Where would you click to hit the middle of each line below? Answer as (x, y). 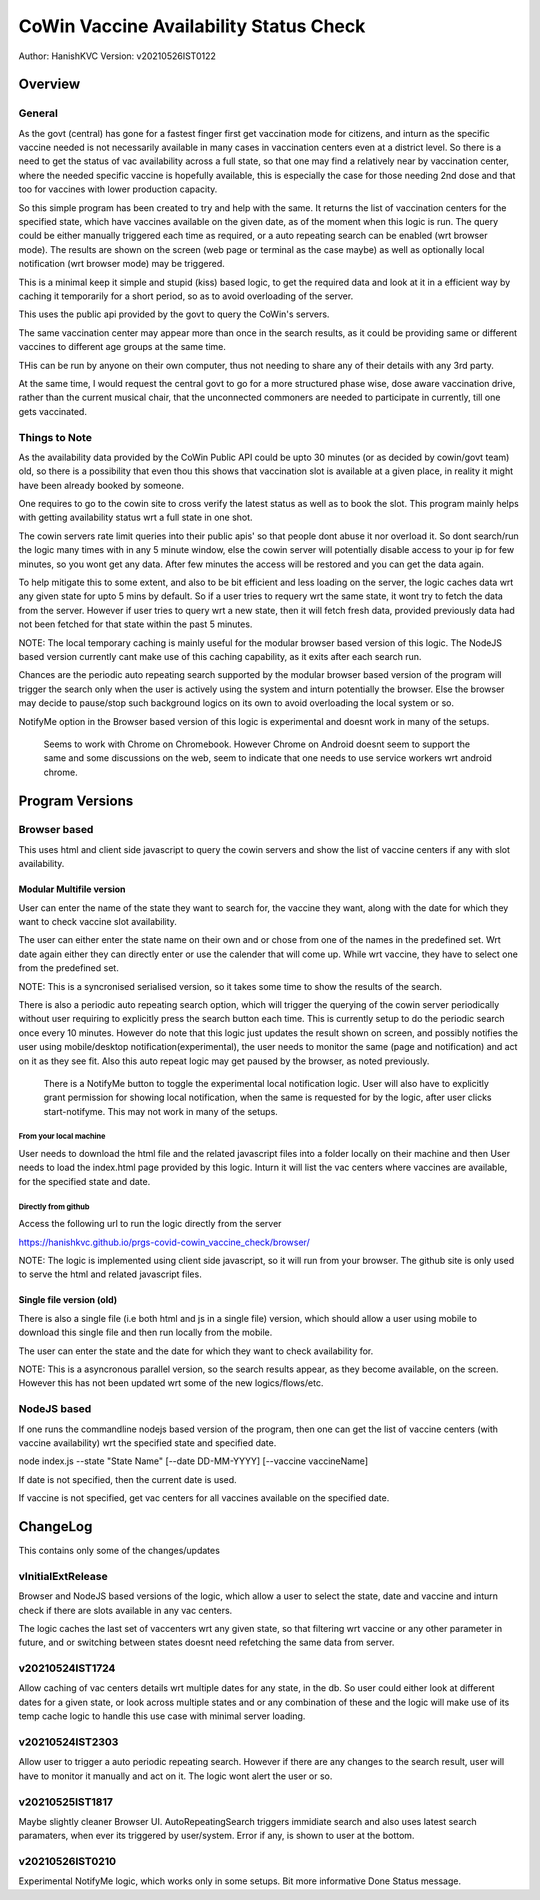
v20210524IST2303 (68, 1742)
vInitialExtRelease (63, 1576)
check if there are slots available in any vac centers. (125, 1610)
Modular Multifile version (72, 889)
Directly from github (54, 1206)
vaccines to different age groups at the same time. (122, 347)
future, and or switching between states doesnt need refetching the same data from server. (206, 1642)
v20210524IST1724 (67, 1668)
